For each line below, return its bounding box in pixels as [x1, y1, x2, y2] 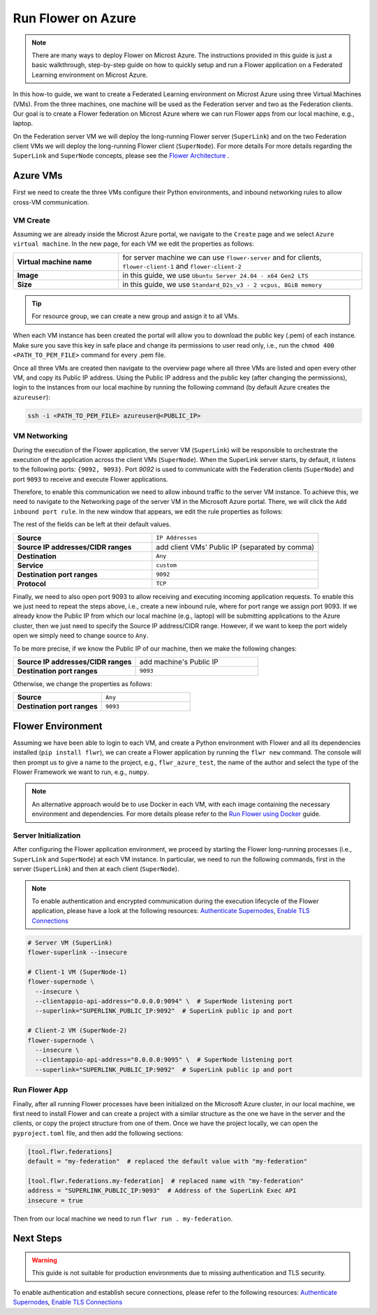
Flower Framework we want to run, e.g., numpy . [13, 768, 149, 776]
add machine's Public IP [140, 657, 219, 667]
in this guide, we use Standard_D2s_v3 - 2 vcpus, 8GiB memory [122, 279, 323, 289]
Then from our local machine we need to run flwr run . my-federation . [13, 1214, 233, 1223]
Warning [31, 1256, 57, 1265]
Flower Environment [13, 720, 103, 732]
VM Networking [13, 431, 68, 441]
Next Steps [13, 1233, 62, 1245]
